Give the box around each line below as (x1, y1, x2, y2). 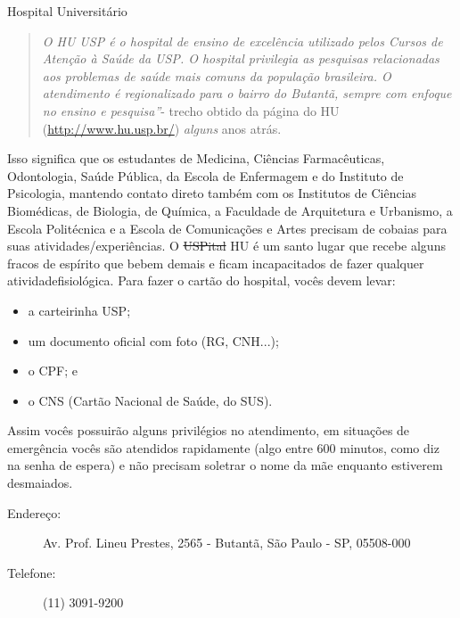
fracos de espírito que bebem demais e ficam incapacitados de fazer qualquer (7, 253, 424, 272)
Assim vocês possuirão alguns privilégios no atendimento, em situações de (7, 421, 410, 440)
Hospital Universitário (7, 2, 127, 20)
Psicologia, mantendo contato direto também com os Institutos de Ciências (7, 184, 417, 202)
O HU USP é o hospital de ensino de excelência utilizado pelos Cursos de (42, 31, 443, 50)
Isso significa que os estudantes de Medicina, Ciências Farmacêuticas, (7, 149, 385, 168)
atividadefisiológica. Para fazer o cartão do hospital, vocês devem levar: (7, 271, 396, 290)
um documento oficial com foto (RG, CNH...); (28, 331, 279, 350)
